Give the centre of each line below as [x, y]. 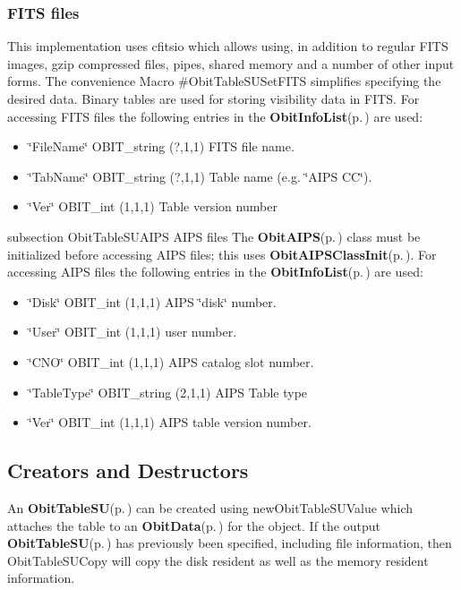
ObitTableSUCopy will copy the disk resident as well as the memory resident [218, 560]
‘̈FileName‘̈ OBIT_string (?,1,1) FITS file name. [161, 146]
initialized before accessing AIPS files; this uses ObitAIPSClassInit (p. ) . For [222, 254]
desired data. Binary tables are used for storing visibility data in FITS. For [213, 98]
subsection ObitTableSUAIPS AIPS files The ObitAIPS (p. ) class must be [214, 236]
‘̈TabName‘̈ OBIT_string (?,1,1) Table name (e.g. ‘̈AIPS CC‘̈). [200, 176]
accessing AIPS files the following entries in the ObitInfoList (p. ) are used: [215, 272]
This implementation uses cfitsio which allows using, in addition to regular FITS [228, 46]
